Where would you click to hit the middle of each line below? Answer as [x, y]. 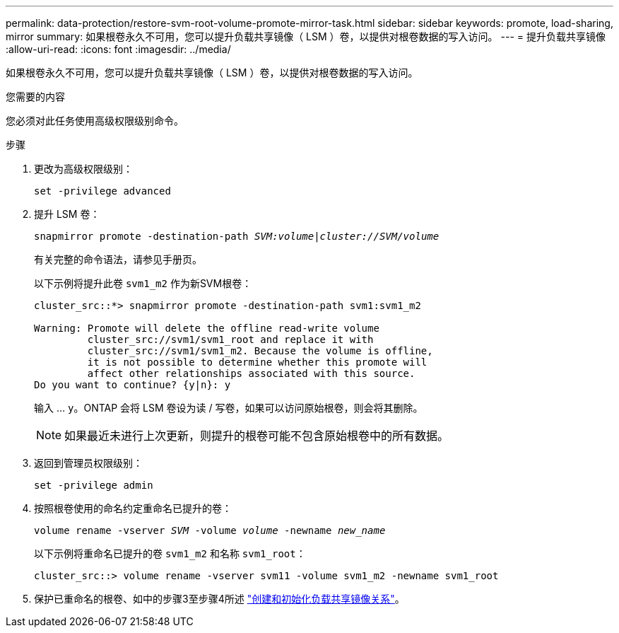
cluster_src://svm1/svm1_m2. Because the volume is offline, [260, 351]
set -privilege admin [94, 485]
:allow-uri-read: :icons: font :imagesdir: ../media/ [118, 49]
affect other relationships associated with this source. [251, 373]
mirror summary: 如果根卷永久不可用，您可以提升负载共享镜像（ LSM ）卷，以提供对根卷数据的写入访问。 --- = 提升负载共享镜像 [306, 36]
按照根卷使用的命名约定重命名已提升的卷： [133, 508]
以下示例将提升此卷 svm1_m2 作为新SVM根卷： [143, 283]
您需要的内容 [35, 97]
